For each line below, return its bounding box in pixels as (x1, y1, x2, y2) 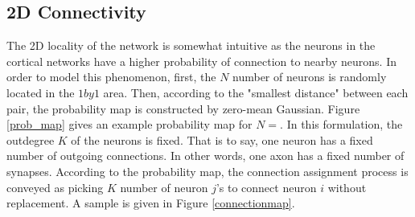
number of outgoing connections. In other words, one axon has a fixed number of (6, 147, 405, 164)
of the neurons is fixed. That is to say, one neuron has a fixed (71, 131, 373, 148)
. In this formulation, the (280, 116, 403, 133)
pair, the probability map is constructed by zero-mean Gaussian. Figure (6, 100, 360, 117)
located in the (6, 84, 75, 100)
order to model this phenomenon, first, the (6, 68, 216, 85)
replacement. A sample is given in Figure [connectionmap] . (6, 194, 295, 211)
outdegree (6, 131, 55, 148)
